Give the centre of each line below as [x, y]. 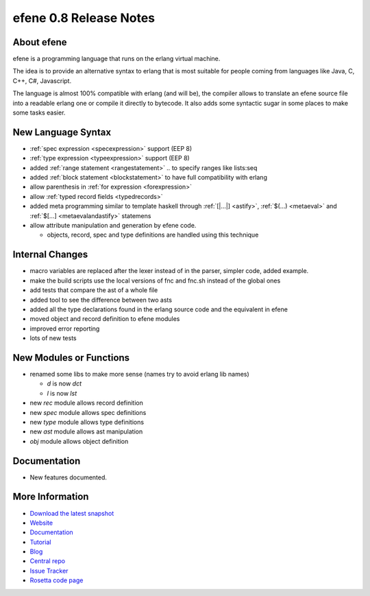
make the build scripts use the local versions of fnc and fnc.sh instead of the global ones [155, 281]
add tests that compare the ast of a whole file [94, 290]
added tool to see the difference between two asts [101, 300]
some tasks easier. [39, 112]
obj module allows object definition [79, 441]
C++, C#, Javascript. [42, 81]
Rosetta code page [57, 580]
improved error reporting [65, 329]
